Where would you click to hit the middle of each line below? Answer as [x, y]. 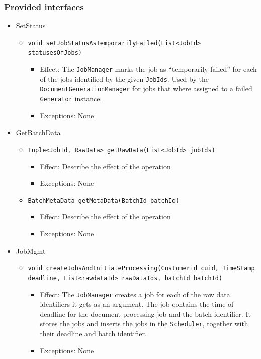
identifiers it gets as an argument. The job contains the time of [137, 304]
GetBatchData [38, 132]
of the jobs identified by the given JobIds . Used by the [124, 79]
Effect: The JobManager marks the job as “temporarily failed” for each [148, 69]
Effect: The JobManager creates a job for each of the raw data [135, 294]
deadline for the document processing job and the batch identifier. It [145, 314]
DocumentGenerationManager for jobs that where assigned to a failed [146, 89]
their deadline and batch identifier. [93, 334]
